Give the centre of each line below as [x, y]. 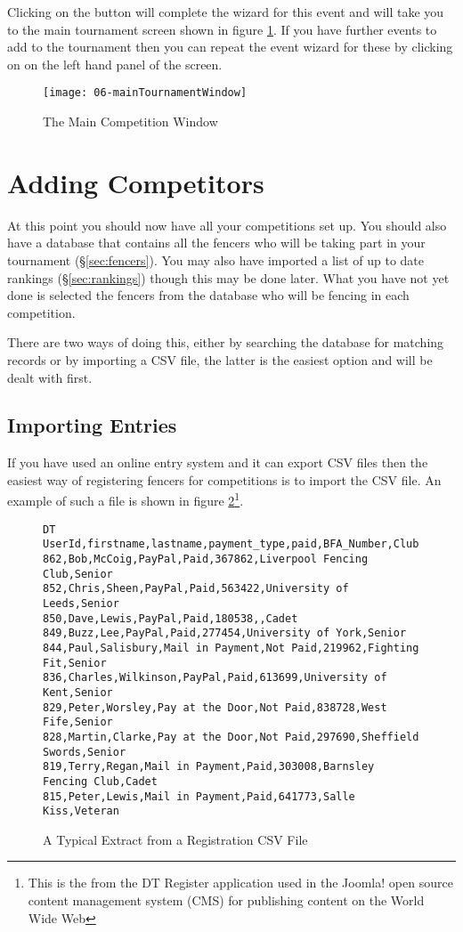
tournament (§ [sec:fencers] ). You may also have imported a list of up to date [216, 259]
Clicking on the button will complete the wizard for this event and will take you [226, 12]
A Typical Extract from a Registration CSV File [175, 839]
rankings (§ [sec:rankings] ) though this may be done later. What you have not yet [228, 277]
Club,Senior [78, 574]
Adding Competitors [136, 182]
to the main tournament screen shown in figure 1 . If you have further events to [222, 29]
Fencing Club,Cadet [100, 781]
